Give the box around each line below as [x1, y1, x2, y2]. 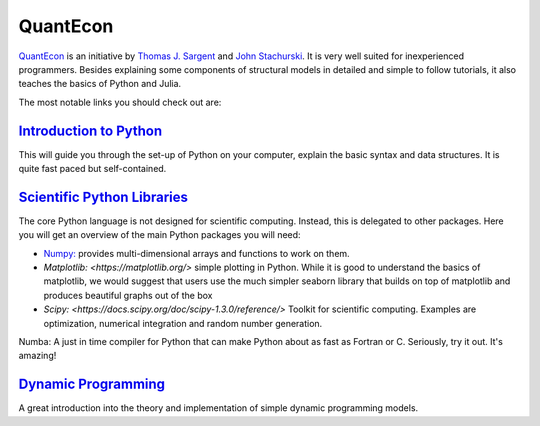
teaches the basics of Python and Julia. [18, 78, 182, 90]
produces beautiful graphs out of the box [43, 289, 213, 301]
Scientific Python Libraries [18, 188, 189, 205]
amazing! [18, 350, 57, 362]
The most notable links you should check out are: [18, 96, 222, 108]
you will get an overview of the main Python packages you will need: [18, 229, 301, 241]
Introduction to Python [18, 122, 163, 139]
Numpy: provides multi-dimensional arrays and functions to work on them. [43, 247, 350, 259]
